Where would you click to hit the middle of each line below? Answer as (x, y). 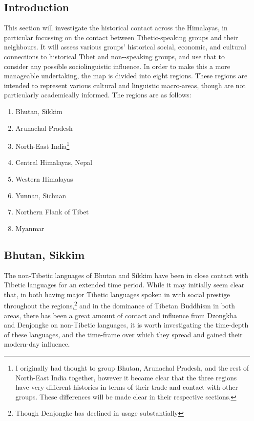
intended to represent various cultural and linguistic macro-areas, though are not (125, 85)
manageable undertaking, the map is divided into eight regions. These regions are (126, 76)
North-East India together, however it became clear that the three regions (126, 377)
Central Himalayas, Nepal (54, 162)
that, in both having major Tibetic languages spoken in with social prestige (117, 294)
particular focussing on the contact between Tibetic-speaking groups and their (121, 37)
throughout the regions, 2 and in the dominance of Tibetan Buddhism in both (120, 305)
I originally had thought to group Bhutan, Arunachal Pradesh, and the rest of (132, 367)
